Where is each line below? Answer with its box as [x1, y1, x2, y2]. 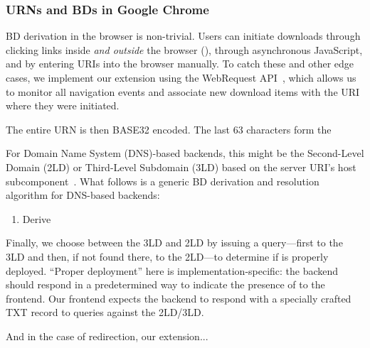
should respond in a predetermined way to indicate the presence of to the [6, 277, 325, 292]
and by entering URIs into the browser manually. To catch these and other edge [6, 56, 354, 71]
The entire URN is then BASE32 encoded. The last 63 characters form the [6, 121, 332, 136]
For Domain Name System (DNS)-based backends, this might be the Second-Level [6, 146, 364, 161]
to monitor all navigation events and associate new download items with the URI [6, 84, 360, 99]
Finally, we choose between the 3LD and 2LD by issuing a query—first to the [6, 235, 343, 250]
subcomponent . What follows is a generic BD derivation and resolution [6, 173, 319, 188]
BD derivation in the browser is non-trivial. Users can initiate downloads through [6, 28, 361, 43]
